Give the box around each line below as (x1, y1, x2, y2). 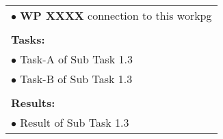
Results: (11, 95, 55, 110)
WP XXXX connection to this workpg (20, 7, 212, 23)
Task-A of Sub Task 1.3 (20, 51, 133, 67)
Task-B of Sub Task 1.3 (20, 71, 133, 87)
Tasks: (11, 31, 45, 47)
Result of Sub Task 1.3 (20, 114, 129, 130)
